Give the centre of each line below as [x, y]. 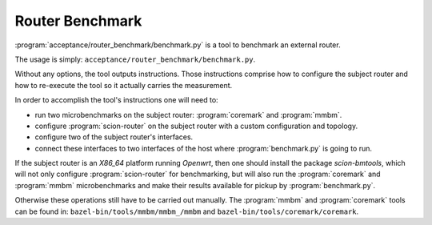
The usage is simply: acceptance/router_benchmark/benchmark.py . [135, 59]
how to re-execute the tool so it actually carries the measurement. [124, 85]
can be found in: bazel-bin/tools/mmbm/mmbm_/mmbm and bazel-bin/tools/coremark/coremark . [187, 211]
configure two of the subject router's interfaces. [114, 137]
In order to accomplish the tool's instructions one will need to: [117, 100]
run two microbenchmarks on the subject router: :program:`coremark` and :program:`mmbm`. [188, 115]
